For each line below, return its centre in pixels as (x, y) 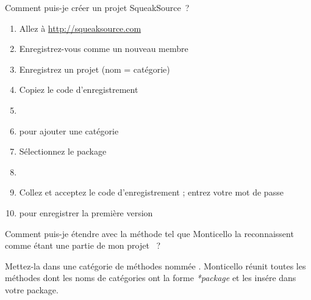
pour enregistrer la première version (86, 212)
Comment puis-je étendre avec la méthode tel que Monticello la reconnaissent (149, 233)
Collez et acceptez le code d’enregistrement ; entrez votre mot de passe (151, 192)
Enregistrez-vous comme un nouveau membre (104, 49)
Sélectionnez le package (63, 151)
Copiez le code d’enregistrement (79, 90)
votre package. (32, 289)
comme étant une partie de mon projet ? (83, 245)
